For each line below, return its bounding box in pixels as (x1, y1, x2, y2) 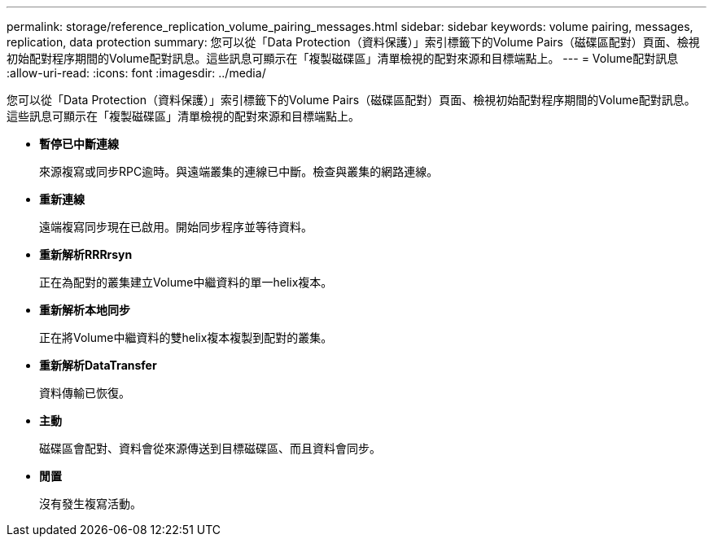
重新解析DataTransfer (39, 358, 157, 372)
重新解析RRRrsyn (39, 247, 133, 261)
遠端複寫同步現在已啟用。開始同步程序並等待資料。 (39, 220, 313, 234)
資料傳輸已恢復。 (39, 386, 130, 400)
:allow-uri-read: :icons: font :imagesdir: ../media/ (7, 66, 266, 80)
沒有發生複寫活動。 (39, 497, 142, 510)
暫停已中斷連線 (39, 137, 119, 151)
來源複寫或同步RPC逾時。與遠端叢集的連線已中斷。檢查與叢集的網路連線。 (39, 164, 439, 178)
